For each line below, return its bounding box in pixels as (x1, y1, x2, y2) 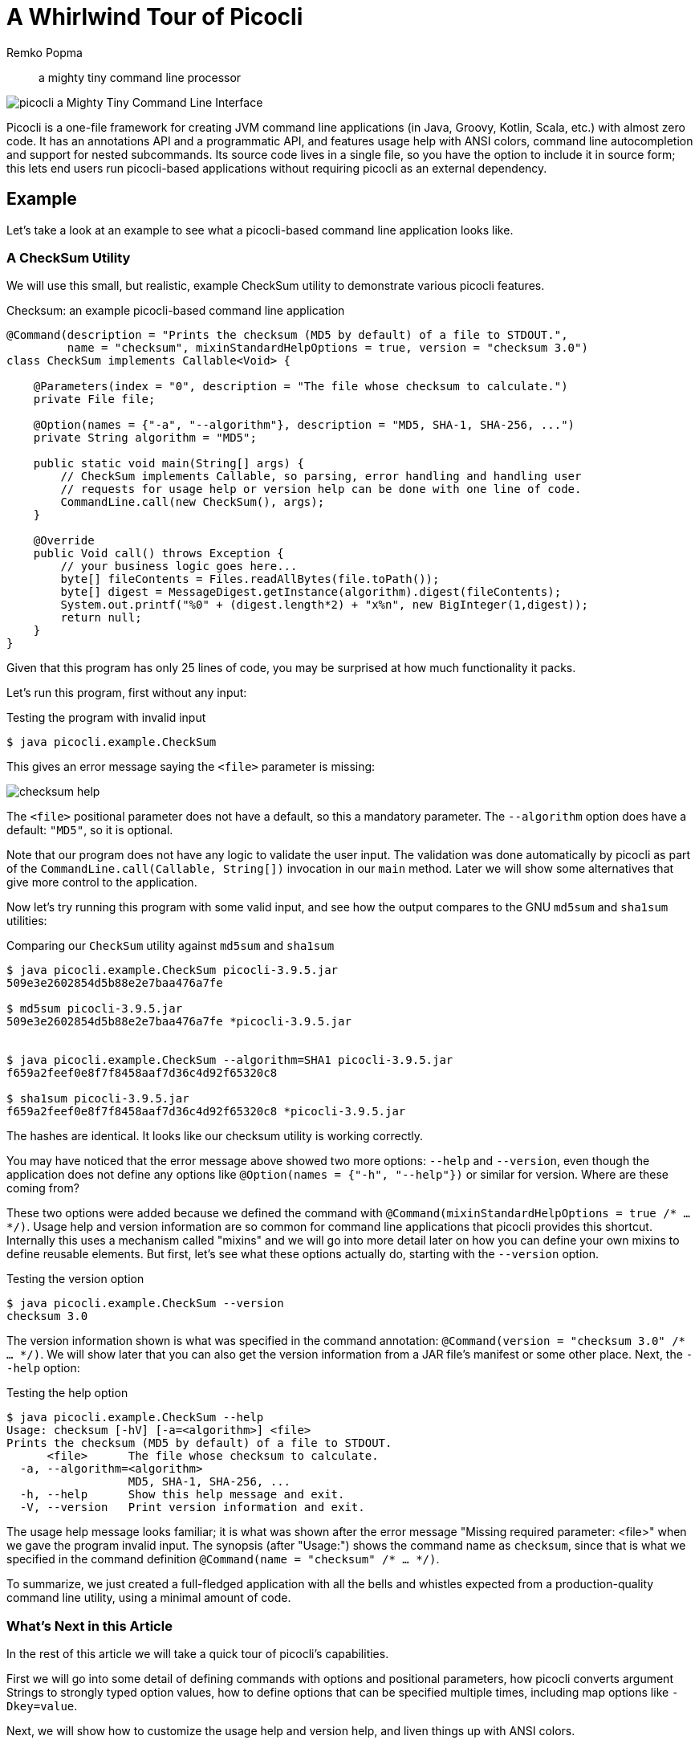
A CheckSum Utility (6, 249, 131, 266)
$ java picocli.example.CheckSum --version (6, 1297, 284, 1310)
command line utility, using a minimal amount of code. (6, 1591, 291, 1605)
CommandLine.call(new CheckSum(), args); (60, 495, 325, 509)
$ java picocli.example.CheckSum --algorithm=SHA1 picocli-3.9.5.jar (6, 1053, 453, 1067)
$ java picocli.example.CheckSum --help (6, 1411, 264, 1424)
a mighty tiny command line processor (39, 70, 242, 84)
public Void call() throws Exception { (33, 547, 284, 560)
